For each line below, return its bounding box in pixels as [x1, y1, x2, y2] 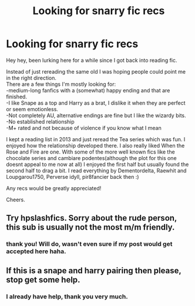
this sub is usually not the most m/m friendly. [6, 222, 175, 232]
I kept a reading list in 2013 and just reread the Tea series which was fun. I [6, 135, 186, 142]
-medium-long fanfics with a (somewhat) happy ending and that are [6, 87, 170, 94]
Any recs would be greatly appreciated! [6, 184, 102, 192]
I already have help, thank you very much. [6, 292, 128, 301]
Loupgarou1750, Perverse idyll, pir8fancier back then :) [6, 173, 139, 180]
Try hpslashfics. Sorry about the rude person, [6, 213, 177, 223]
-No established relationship [6, 118, 75, 125]
